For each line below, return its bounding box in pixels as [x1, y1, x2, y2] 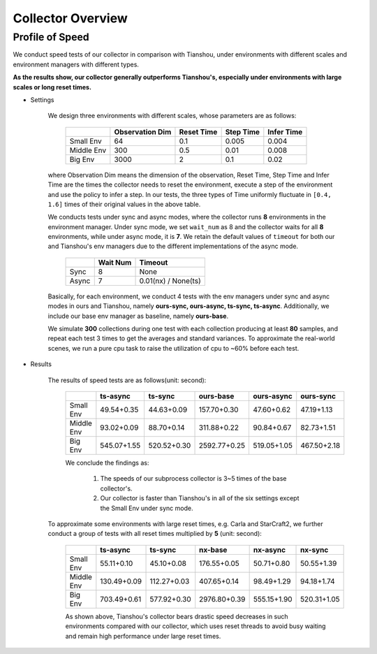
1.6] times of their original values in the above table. [47, 200, 201, 208]
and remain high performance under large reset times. [65, 632, 221, 640]
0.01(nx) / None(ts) [139, 276, 202, 286]
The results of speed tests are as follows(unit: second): [47, 376, 207, 384]
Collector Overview [13, 10, 128, 26]
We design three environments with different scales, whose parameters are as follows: [47, 112, 297, 120]
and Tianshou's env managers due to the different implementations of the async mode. [47, 242, 299, 251]
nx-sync [300, 545, 329, 555]
